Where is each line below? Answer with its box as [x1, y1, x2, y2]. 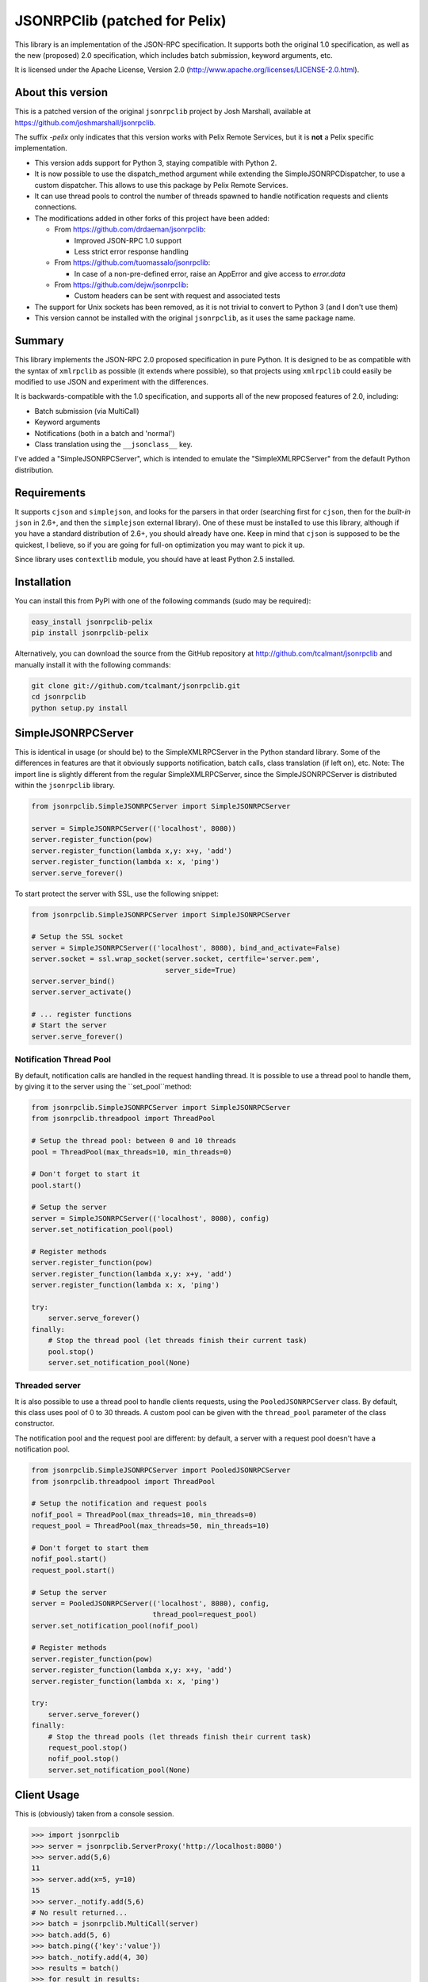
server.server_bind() [31, 976, 116, 985]
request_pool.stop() [48, 1743, 128, 1752]
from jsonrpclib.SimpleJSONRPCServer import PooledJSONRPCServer [31, 1466, 291, 1475]
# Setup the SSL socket [31, 932, 124, 941]
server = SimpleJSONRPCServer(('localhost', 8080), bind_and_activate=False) [31, 943, 341, 952]
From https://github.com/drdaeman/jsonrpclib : [54, 224, 206, 234]
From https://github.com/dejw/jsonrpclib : [54, 280, 189, 289]
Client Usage [14, 1789, 80, 1802]
